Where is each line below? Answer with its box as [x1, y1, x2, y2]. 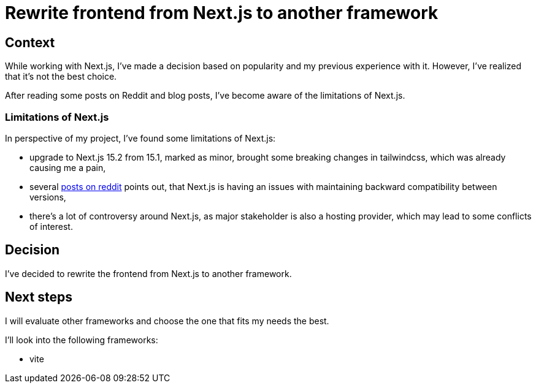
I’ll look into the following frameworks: [5, 334, 158, 345]
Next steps [5, 289, 72, 305]
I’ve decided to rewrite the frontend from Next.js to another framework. [5, 268, 292, 279]
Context [5, 34, 55, 50]
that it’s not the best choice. [5, 71, 117, 82]
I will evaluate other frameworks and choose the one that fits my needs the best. [5, 315, 329, 326]
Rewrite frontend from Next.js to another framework [5, 2, 438, 23]
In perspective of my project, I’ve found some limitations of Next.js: [5, 132, 276, 143]
